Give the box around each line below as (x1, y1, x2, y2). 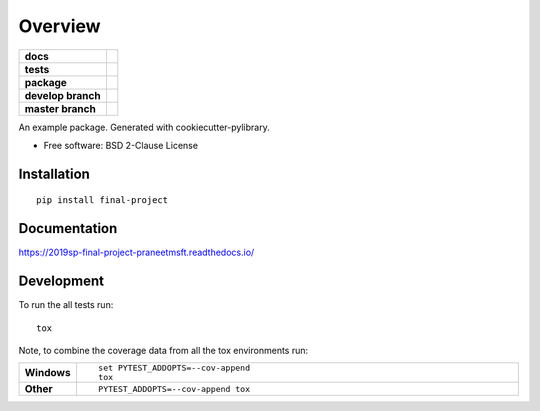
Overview (18, 15, 101, 37)
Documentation (18, 220, 118, 237)
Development (18, 273, 105, 290)
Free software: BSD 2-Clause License (43, 139, 199, 151)
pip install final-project (36, 195, 169, 206)
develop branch (24, 88, 101, 102)
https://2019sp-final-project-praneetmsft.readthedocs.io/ (18, 246, 255, 259)
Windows (24, 366, 71, 380)
